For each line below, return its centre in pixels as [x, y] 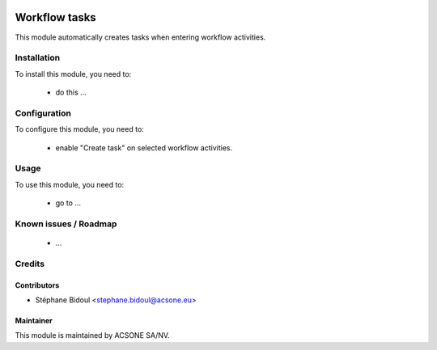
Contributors [37, 285]
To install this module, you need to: [73, 74]
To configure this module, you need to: [80, 129]
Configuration [43, 113]
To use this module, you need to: [70, 184]
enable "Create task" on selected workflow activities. [144, 148]
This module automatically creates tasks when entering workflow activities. [140, 37]
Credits [30, 264]
